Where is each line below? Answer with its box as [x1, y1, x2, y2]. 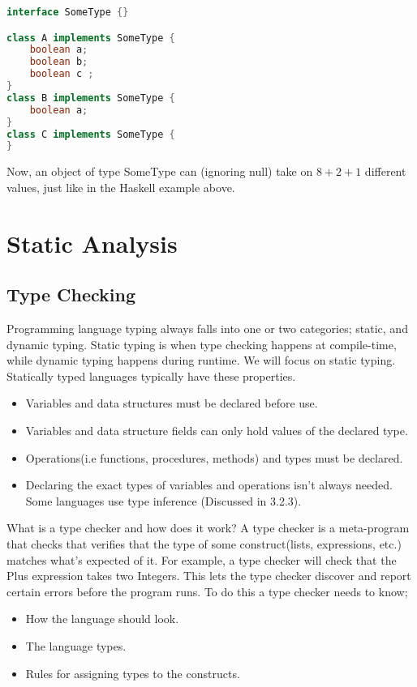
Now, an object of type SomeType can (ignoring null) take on [6, 163, 313, 180]
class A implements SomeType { [6, 32, 175, 44]
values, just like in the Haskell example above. [6, 178, 235, 195]
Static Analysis [6, 226, 178, 259]
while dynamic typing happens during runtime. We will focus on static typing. [6, 352, 396, 369]
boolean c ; [29, 68, 94, 80]
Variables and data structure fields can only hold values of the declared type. [25, 422, 408, 439]
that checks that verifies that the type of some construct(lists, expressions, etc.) [6, 535, 402, 552]
